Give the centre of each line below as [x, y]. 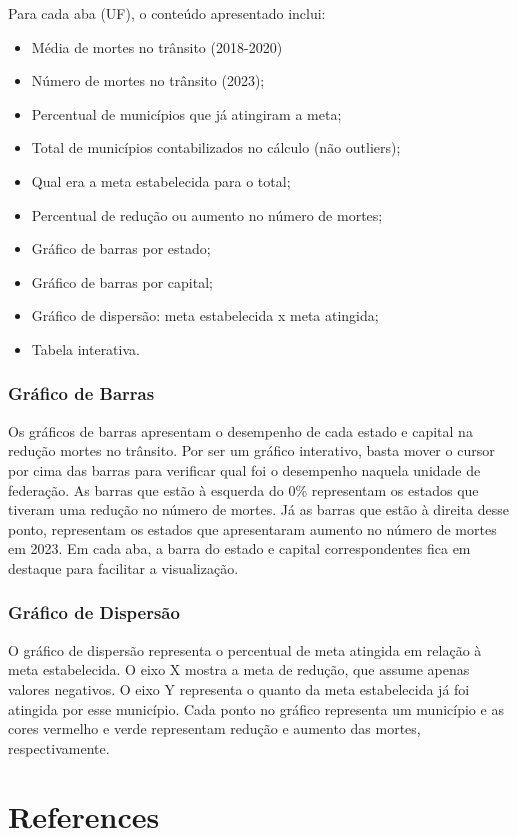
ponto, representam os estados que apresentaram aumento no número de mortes [252, 528]
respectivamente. [59, 747]
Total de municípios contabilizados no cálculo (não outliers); [216, 147]
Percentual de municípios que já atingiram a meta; [186, 113]
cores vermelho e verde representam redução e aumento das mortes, [214, 728]
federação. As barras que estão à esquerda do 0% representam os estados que [243, 489]
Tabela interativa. [85, 348]
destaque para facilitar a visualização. [123, 567]
